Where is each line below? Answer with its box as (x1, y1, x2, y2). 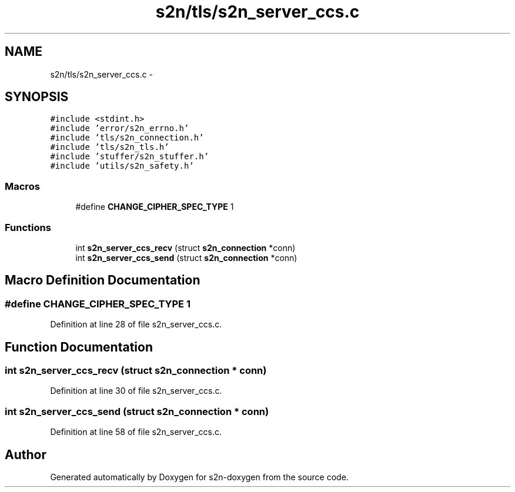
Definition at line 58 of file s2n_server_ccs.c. (50, 427, 222, 437)
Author (5, 447, 46, 462)
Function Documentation (5, 339, 153, 354)
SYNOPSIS (5, 89, 69, 105)
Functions (5, 221, 51, 233)
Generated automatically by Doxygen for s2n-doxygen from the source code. (50, 471, 349, 482)
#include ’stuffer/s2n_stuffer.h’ (50, 152, 209, 162)
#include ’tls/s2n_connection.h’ (50, 133, 204, 143)
